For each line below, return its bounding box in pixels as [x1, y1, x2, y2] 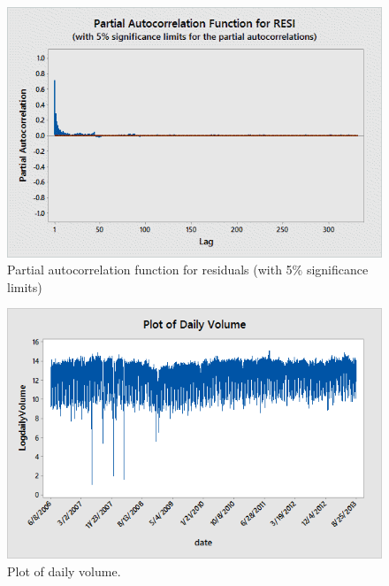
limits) [7, 277, 42, 296]
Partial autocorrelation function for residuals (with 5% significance [7, 260, 369, 279]
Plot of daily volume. [7, 561, 121, 580]
